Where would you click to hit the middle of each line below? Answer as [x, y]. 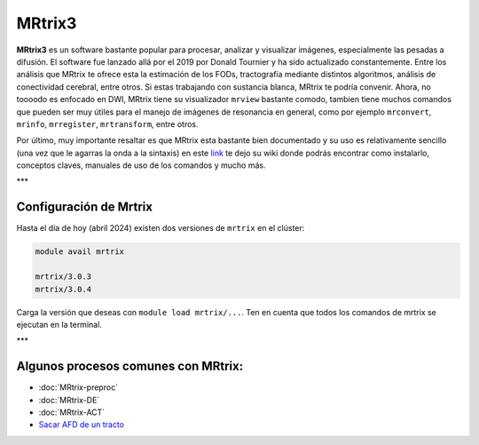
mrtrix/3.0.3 [63, 277]
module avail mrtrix [79, 252]
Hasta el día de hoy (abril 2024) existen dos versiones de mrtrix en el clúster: [161, 228]
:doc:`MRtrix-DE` [69, 400]
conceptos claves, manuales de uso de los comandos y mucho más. [141, 165]
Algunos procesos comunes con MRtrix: [130, 366]
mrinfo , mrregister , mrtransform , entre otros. [107, 123]
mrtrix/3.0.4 [63, 289]
